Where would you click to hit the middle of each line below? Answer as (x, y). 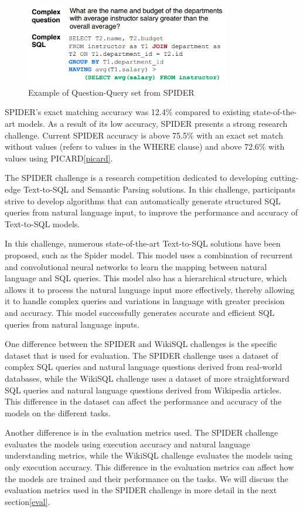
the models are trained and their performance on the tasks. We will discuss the (147, 478)
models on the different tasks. (58, 412)
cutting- (285, 178)
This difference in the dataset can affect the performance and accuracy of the (143, 401)
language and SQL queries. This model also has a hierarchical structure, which (146, 278)
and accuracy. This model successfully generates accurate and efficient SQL (140, 312)
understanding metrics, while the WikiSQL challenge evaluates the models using (149, 455)
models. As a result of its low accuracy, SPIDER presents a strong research (153, 124)
